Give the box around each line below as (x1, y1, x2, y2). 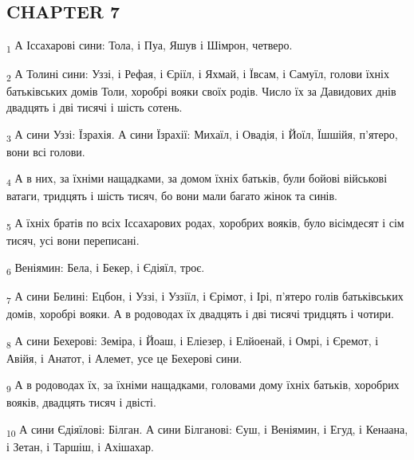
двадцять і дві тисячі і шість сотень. (6, 99, 183, 116)
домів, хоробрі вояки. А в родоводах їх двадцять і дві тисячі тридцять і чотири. (6, 305, 394, 322)
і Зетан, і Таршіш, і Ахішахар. (6, 438, 154, 455)
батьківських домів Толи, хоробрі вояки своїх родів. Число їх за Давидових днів (6, 83, 396, 100)
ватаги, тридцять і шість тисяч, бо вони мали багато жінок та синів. (6, 187, 338, 204)
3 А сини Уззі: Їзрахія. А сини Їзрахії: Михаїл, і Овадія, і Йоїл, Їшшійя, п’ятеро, (6, 125, 398, 144)
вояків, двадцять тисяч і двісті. (6, 394, 156, 411)
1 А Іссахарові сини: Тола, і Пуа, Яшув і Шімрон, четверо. (6, 37, 293, 55)
